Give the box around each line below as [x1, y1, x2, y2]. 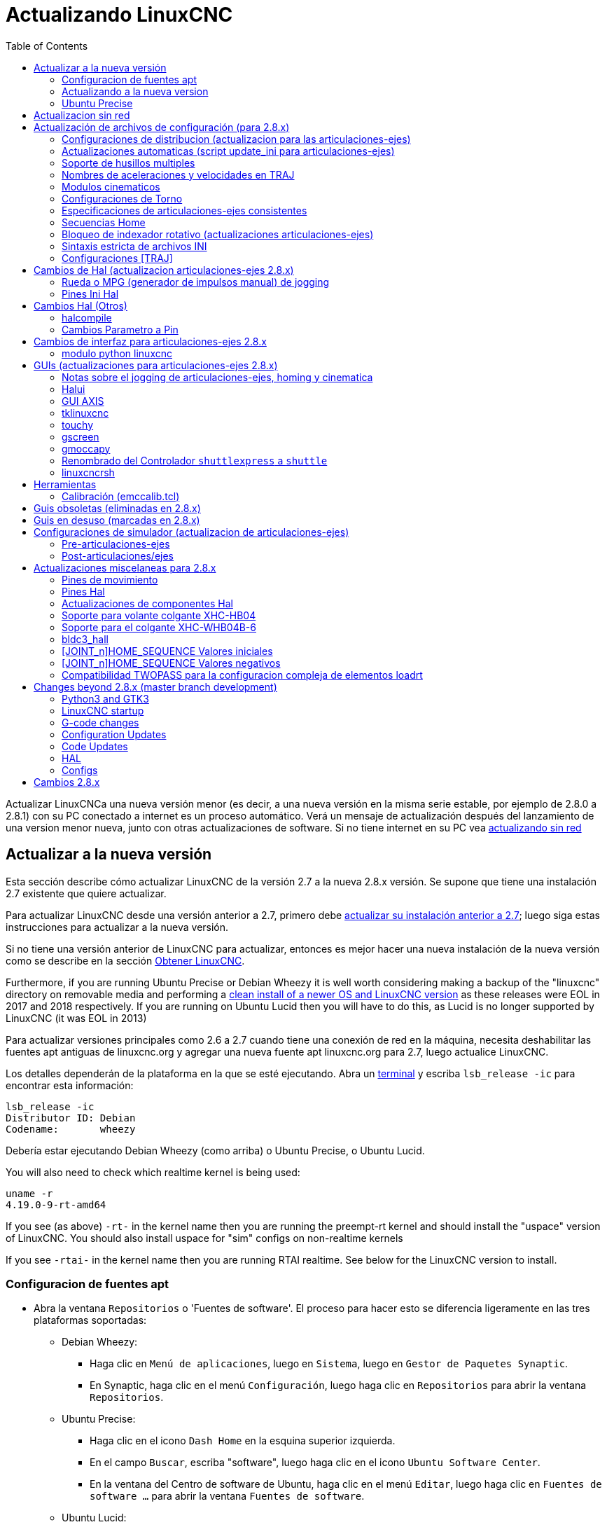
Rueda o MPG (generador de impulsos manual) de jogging [62, 275, 330, 288]
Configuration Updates [62, 728, 167, 740]
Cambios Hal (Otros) [34, 299, 127, 312]
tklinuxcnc [62, 406, 109, 419]
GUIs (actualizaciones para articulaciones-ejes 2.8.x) [34, 359, 278, 371]
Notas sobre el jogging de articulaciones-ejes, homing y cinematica [62, 371, 373, 383]
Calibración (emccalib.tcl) [62, 490, 180, 502]
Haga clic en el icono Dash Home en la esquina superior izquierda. [90, 1435, 396, 1447]
